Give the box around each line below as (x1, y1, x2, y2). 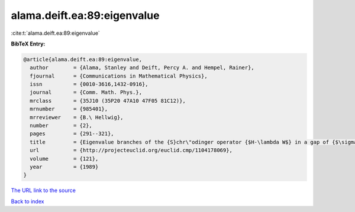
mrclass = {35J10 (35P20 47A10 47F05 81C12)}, (30, 97, 186, 104)
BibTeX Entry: (11, 40, 46, 47)
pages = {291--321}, (30, 131, 115, 137)
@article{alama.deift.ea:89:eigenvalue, (23, 56, 142, 63)
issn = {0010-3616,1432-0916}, (30, 81, 149, 88)
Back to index (11, 198, 44, 205)
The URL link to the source (11, 187, 76, 194)
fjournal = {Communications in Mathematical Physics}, (30, 73, 208, 79)
